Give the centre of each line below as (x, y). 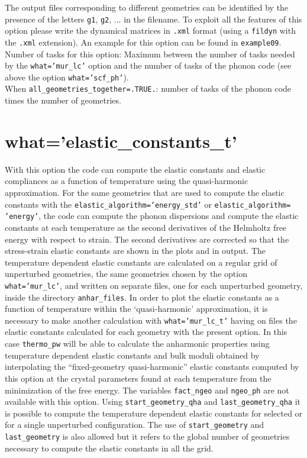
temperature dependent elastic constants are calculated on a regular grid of (141, 262)
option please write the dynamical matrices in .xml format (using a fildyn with (150, 30)
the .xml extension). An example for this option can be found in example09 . (143, 42)
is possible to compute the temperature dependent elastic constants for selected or (154, 413)
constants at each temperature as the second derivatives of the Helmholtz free (146, 227)
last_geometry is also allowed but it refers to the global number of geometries (147, 436)
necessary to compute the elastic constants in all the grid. (109, 448)
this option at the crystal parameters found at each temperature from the (138, 378)
